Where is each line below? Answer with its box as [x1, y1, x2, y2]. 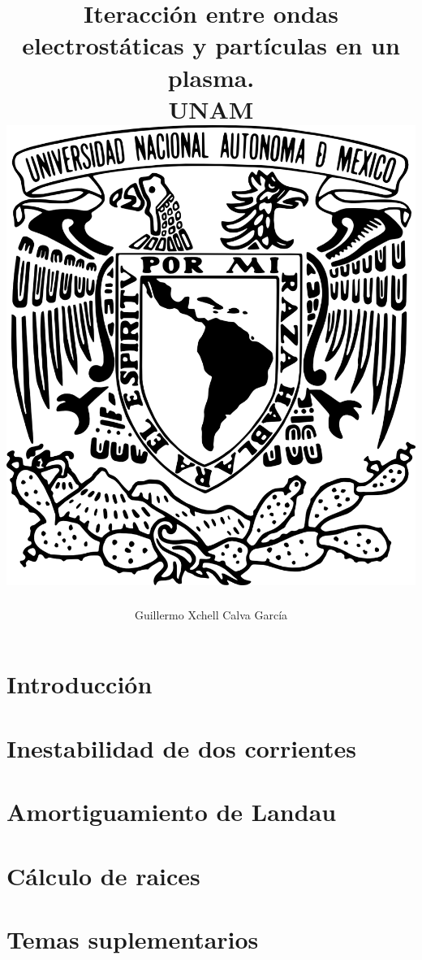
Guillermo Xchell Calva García [134, 606, 288, 623]
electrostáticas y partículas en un [22, 28, 400, 62]
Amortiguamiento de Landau [6, 795, 337, 828]
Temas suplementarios [6, 922, 259, 955]
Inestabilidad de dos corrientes [6, 731, 357, 764]
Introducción [6, 667, 153, 701]
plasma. [167, 60, 255, 93]
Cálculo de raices [6, 858, 200, 892]
